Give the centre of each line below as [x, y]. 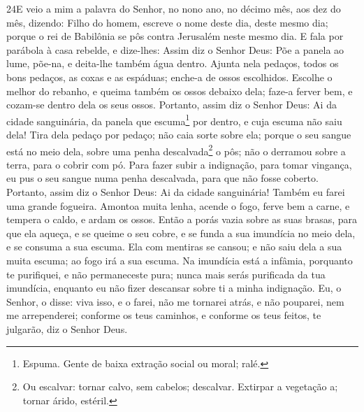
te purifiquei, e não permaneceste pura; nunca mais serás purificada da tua [166, 274]
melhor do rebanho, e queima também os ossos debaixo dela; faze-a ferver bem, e [180, 91]
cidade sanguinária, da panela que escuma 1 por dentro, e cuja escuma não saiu [174, 120]
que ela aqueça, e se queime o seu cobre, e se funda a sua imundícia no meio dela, [181, 233]
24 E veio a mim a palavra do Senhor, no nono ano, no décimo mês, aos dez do [174, 8]
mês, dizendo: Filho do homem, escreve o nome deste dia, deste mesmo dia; [167, 22]
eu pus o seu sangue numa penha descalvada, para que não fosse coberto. [162, 178]
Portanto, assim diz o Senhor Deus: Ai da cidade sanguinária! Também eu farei [176, 192]
